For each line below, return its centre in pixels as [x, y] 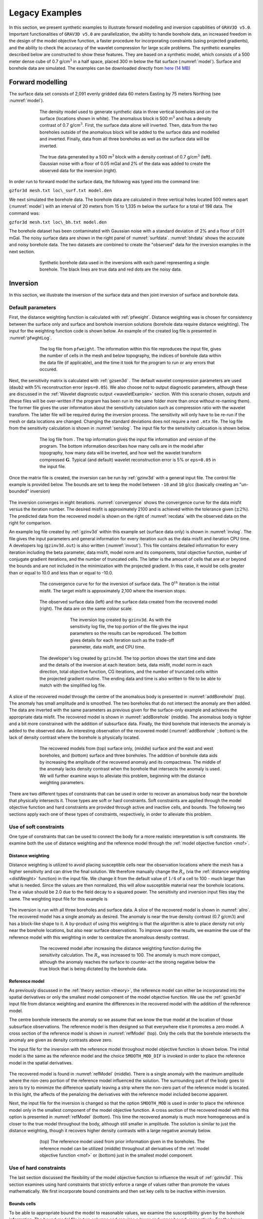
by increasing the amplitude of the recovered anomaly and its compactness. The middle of [130, 762]
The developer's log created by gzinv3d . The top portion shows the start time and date [128, 658]
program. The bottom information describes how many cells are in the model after [122, 446]
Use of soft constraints [37, 826]
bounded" [19, 491]
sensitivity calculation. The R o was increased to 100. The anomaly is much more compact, [130, 956]
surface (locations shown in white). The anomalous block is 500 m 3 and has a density [126, 118]
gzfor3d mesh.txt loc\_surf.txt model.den [60, 191]
